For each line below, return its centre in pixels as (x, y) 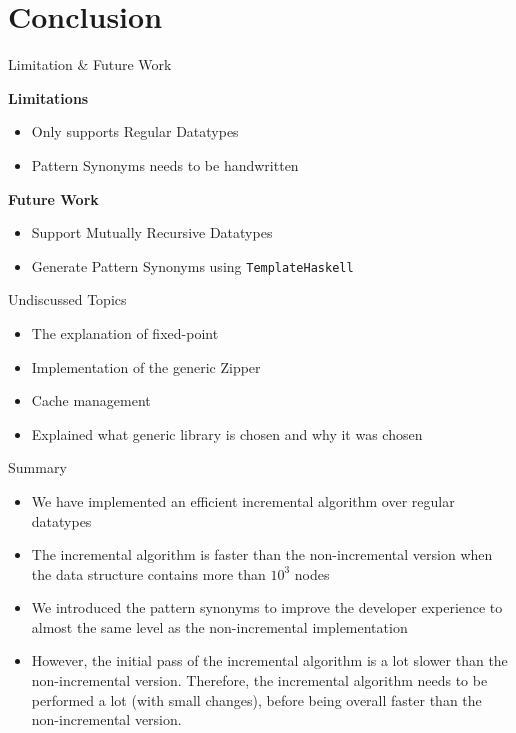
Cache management (91, 400)
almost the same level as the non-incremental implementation (219, 626)
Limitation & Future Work (90, 64)
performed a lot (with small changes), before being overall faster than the (256, 699)
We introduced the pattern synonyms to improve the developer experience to (267, 607)
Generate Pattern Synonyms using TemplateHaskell (192, 265)
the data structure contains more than (148, 573)
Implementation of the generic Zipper (146, 366)
